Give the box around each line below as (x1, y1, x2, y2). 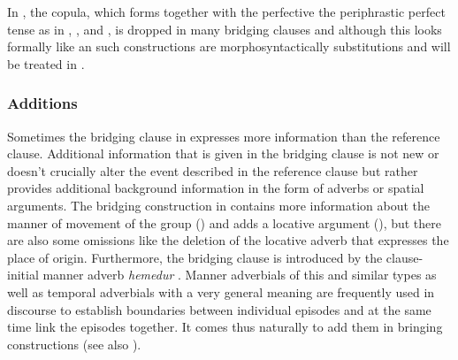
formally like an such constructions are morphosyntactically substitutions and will (7, 37, 451, 56)
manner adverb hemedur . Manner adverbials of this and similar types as (42, 265, 437, 284)
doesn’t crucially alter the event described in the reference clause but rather (7, 161, 418, 180)
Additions (7, 92, 78, 114)
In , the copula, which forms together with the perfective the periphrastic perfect (7, 3, 446, 20)
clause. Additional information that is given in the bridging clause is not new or (7, 144, 439, 163)
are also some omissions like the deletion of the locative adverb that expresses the (7, 231, 449, 249)
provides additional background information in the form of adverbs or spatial (7, 179, 424, 197)
